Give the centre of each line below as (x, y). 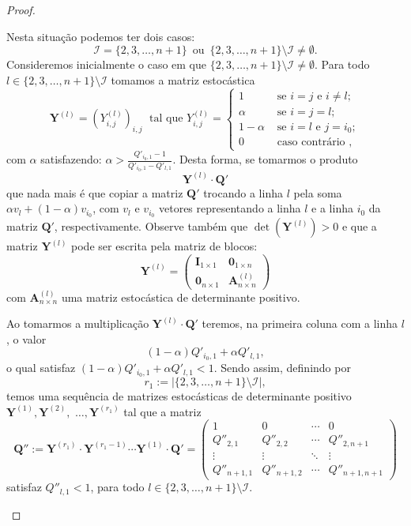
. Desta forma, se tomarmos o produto (265, 159)
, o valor (26, 338)
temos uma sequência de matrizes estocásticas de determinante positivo (179, 396)
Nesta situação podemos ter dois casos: (101, 36)
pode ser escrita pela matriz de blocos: (164, 246)
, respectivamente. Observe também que (151, 226)
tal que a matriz (162, 411)
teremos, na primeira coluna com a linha (300, 323)
